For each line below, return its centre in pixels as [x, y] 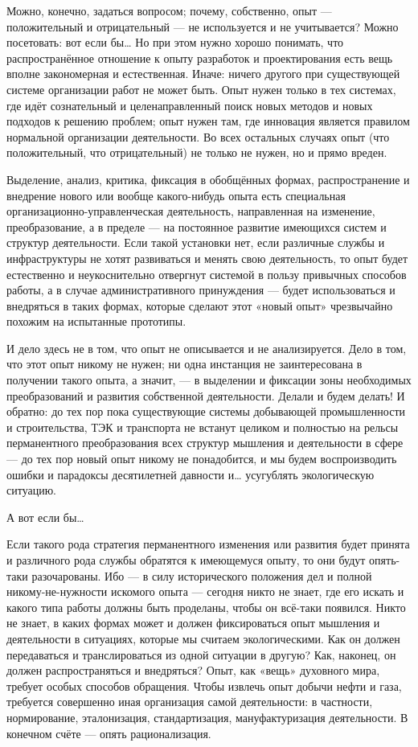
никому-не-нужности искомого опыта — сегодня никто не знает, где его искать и [205, 591]
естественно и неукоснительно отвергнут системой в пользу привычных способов [207, 274]
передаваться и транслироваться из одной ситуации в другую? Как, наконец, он [201, 654]
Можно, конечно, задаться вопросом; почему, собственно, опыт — [169, 10]
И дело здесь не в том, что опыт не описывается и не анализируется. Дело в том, [207, 348]
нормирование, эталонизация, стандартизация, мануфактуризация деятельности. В [207, 717]
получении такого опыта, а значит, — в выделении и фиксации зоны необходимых [209, 380]
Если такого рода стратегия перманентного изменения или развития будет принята [208, 544]
